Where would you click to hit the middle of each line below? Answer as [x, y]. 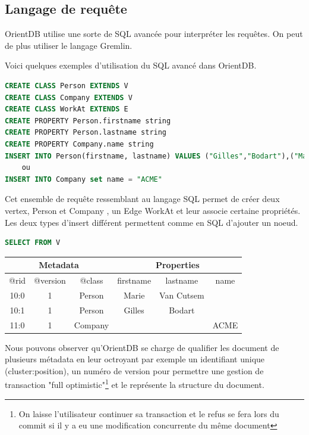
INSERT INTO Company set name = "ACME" [83, 179]
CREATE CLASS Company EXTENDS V [69, 97]
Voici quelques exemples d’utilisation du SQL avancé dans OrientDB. [131, 65]
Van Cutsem [182, 295]
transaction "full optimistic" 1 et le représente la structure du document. [135, 384]
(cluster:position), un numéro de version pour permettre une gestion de [134, 370]
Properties [177, 265]
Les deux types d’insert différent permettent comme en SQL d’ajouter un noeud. [152, 222]
